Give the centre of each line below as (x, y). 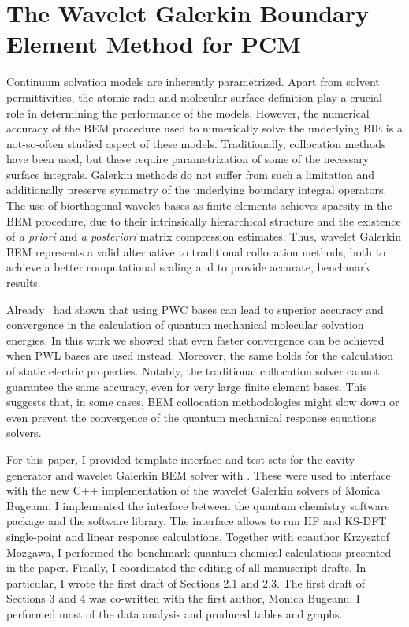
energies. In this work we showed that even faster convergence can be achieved (195, 340)
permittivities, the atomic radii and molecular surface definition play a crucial (194, 97)
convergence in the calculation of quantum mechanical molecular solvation (185, 325)
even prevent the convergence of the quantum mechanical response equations (191, 417)
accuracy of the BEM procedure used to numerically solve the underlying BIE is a (204, 128)
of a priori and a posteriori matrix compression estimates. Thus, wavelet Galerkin (204, 236)
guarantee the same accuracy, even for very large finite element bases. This (187, 386)
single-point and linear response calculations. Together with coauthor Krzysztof (198, 536)
